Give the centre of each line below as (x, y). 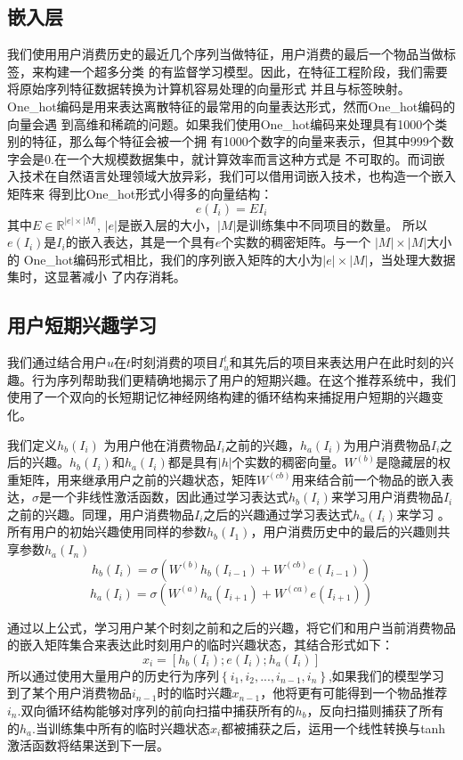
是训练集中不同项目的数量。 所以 (332, 224)
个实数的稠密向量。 (288, 462)
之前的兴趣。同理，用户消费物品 (101, 514)
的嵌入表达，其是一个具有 (140, 242)
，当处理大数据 (412, 259)
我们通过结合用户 (57, 362)
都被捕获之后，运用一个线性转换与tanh (333, 727)
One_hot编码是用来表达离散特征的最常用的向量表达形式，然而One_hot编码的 (231, 106)
